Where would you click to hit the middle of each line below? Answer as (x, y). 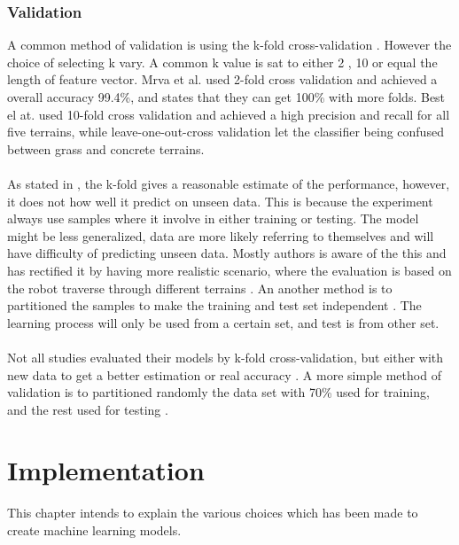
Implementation (106, 470)
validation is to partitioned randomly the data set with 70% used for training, (218, 392)
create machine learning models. (94, 530)
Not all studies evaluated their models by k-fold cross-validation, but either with (226, 357)
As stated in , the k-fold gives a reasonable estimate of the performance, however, (229, 183)
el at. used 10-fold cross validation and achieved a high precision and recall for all (229, 114)
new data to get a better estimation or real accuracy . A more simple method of (224, 374)
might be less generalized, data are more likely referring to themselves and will (221, 235)
